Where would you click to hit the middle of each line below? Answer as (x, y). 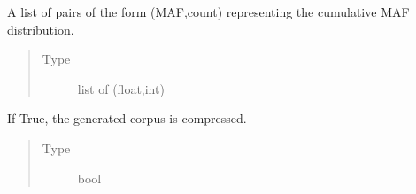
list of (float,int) (121, 88)
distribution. (41, 29)
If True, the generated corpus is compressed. (127, 118)
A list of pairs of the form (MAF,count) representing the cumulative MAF (208, 12)
